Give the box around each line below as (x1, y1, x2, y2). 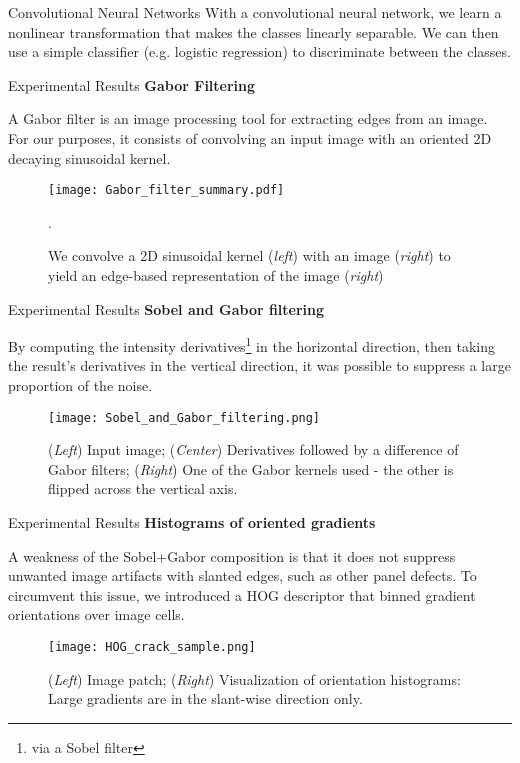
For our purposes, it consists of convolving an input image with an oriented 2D (8, 127, 492, 148)
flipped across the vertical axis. (48, 478, 238, 499)
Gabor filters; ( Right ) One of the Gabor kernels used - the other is (48, 458, 454, 479)
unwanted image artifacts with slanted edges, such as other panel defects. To (8, 565, 477, 586)
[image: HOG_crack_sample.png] (48, 640, 256, 655)
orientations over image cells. (8, 604, 185, 625)
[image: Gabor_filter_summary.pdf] (48, 183, 285, 198)
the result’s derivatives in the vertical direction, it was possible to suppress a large (8, 355, 511, 376)
